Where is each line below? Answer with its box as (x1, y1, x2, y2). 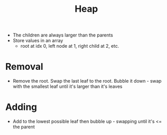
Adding (5, 101, 38, 113)
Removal (5, 61, 44, 72)
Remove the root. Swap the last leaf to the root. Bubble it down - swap (12, 78, 162, 84)
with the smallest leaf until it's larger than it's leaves (12, 83, 122, 90)
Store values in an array (12, 37, 63, 44)
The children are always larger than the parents (12, 32, 113, 38)
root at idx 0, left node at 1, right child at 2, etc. (20, 43, 119, 49)
